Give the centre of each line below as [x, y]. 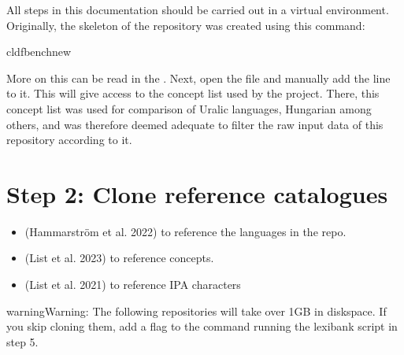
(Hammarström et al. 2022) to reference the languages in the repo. [185, 231]
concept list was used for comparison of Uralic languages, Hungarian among [189, 108]
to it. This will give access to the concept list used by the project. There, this [193, 93]
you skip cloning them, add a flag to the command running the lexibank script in [202, 326]
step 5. [22, 341]
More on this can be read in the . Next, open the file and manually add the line [198, 78]
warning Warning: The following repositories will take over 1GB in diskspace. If [196, 311]
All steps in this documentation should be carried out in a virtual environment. [198, 9]
